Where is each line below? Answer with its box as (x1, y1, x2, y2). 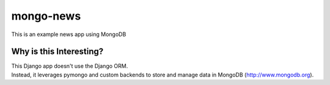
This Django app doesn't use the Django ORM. (11, 62, 128, 70)
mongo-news (11, 9, 81, 23)
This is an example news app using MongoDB (11, 31, 127, 38)
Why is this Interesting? (11, 46, 104, 57)
